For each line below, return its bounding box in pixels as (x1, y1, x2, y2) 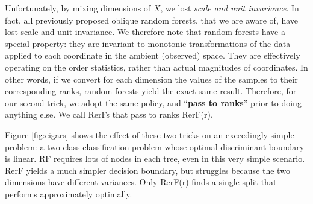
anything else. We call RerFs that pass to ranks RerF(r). (5, 108, 213, 121)
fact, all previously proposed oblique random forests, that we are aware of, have (5, 13, 299, 26)
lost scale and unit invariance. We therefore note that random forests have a (5, 25, 285, 38)
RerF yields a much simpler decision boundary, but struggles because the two (5, 164, 290, 176)
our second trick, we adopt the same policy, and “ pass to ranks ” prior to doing (5, 96, 302, 109)
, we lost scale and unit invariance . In (160, 2, 299, 14)
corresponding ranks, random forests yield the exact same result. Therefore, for (5, 84, 297, 97)
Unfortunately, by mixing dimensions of (5, 2, 151, 14)
